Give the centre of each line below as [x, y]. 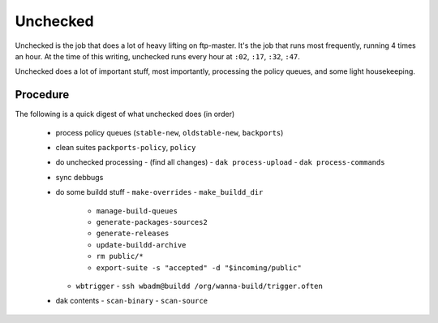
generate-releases [133, 234]
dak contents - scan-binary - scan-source [132, 301]
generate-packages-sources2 [152, 222]
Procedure [42, 95]
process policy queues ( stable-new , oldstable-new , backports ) [170, 132]
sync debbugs [79, 177]
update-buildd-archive [141, 245]
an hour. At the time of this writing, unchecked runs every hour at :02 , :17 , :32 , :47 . [157, 56]
